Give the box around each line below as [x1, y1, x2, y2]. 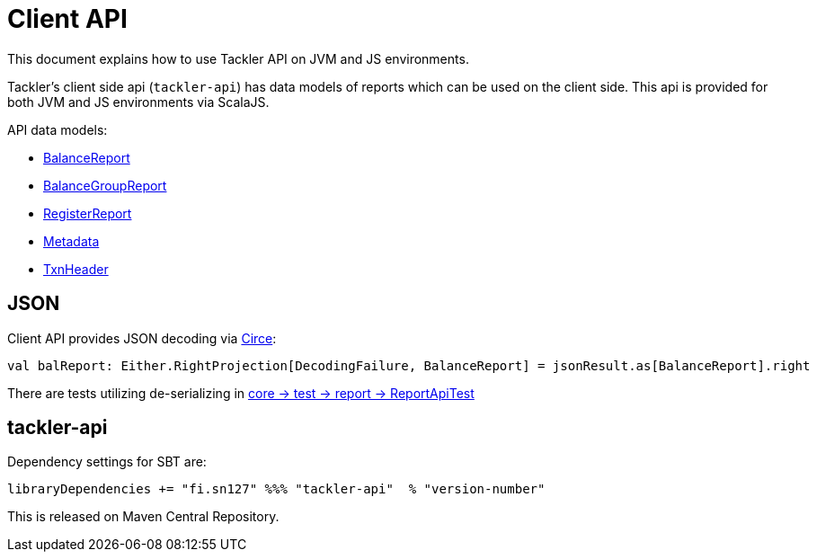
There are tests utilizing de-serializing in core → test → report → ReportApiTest [7, 385, 475, 401]
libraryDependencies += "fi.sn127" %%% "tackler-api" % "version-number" [7, 482, 546, 497]
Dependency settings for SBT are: [7, 454, 207, 470]
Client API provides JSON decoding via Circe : [7, 330, 277, 346]
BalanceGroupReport [43, 177, 167, 193]
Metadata [43, 233, 100, 249]
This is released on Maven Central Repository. [7, 509, 280, 525]
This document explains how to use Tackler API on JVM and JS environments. [7, 50, 469, 67]
